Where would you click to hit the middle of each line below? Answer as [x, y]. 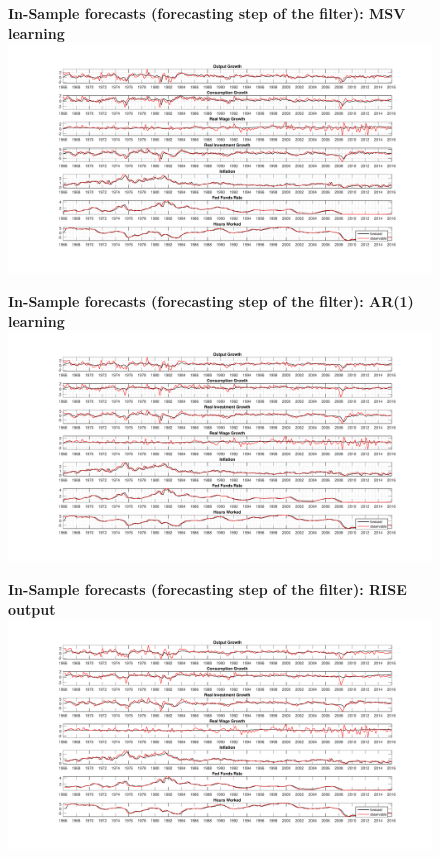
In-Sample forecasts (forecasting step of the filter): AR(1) [211, 301]
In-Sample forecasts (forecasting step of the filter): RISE [207, 589]
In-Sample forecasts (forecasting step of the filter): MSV [207, 13]
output [32, 608]
